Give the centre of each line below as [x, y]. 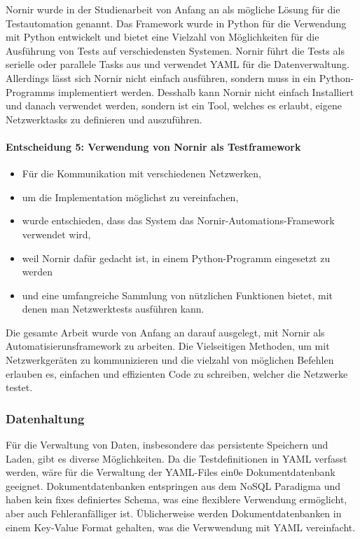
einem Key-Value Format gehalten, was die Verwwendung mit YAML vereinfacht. [181, 527]
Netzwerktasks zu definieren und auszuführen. [104, 119]
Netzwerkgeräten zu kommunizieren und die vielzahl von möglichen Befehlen [170, 360]
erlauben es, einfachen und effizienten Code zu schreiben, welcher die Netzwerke [177, 373]
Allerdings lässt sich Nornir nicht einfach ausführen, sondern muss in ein [161, 77]
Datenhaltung [45, 418]
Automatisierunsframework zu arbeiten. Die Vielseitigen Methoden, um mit [168, 346]
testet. [19, 387]
